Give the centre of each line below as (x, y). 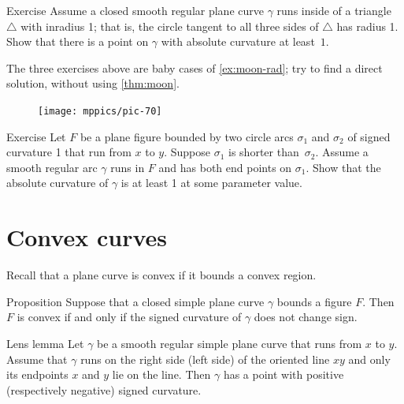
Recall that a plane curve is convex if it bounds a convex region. (161, 275)
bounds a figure (314, 301)
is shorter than (264, 152)
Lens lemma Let (45, 343)
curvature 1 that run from (69, 152)
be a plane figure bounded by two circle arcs (187, 136)
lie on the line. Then (161, 374)
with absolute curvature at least (238, 41)
